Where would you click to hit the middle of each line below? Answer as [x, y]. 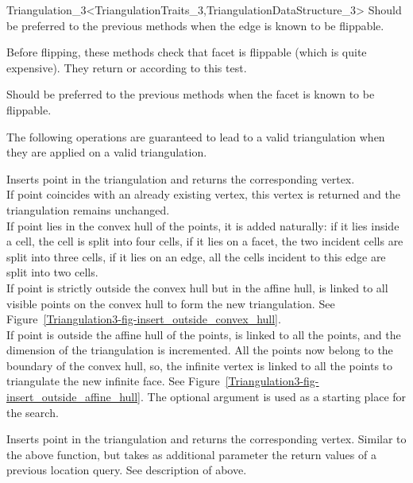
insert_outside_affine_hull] [73, 397]
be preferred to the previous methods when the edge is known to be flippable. [195, 25]
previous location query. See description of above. [127, 470]
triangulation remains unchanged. [88, 209]
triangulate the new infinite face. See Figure [113, 381]
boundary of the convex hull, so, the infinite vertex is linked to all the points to [200, 365]
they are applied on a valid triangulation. [107, 152]
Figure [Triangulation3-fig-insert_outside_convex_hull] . [144, 319]
